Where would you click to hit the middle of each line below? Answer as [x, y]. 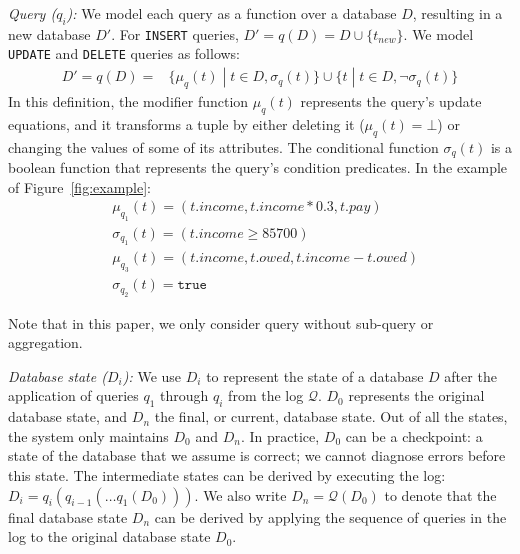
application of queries [73, 395]
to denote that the [440, 494]
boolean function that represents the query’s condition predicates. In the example [258, 166]
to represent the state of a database [315, 375]
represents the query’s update [391, 100]
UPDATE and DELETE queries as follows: [124, 53]
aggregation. [45, 342]
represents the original [416, 395]
